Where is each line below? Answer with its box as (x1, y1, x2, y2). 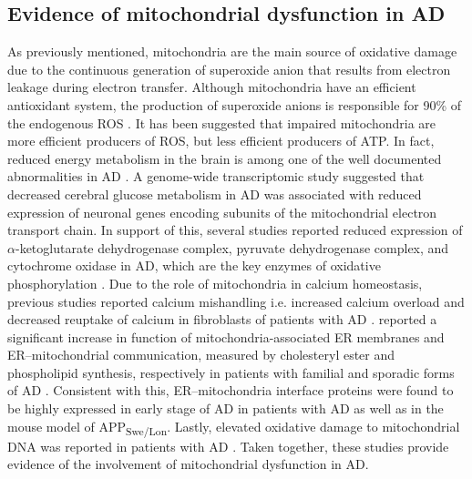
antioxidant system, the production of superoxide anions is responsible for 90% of (7, 95, 462, 114)
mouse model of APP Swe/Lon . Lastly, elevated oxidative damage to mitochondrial (7, 416, 460, 438)
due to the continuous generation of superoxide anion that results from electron (7, 59, 451, 78)
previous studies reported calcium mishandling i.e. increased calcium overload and (7, 291, 465, 311)
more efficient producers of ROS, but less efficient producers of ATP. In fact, (7, 131, 435, 150)
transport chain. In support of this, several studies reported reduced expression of (7, 220, 463, 239)
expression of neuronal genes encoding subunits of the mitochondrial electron (7, 202, 437, 221)
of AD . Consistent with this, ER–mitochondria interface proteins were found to (7, 381, 454, 400)
